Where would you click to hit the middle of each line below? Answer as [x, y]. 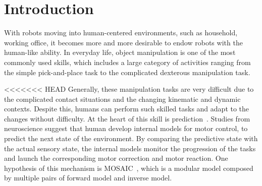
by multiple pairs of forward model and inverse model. [88, 178]
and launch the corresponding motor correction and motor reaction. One [116, 158]
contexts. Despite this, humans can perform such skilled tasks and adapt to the [127, 109]
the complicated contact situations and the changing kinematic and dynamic [122, 99]
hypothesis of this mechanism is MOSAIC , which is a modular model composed [129, 168]
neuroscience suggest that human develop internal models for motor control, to [126, 128]
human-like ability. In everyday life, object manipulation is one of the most [120, 52]
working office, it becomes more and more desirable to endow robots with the [123, 42]
